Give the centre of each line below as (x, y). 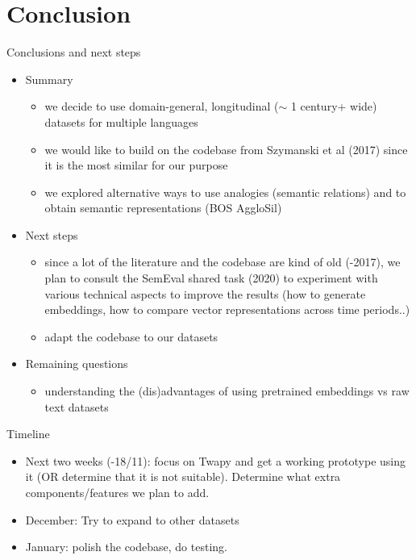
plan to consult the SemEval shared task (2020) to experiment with (211, 278)
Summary (49, 79)
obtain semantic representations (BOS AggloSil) (163, 208)
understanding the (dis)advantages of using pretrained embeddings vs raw (227, 391)
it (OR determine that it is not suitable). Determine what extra (183, 476)
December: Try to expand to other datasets (132, 519)
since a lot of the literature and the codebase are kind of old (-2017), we (223, 262)
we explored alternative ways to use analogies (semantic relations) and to (225, 192)
